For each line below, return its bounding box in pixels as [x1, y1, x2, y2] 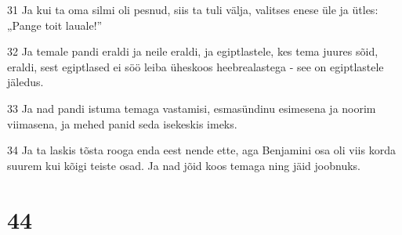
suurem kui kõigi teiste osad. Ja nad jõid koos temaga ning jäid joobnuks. [7, 157, 360, 173]
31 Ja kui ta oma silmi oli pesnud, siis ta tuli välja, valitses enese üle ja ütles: [7, 2, 378, 17]
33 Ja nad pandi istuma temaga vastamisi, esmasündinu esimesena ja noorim [7, 99, 376, 116]
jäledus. [7, 74, 44, 90]
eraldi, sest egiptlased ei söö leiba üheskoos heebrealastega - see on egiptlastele [7, 58, 384, 74]
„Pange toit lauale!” [7, 16, 103, 33]
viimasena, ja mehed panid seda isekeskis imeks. [7, 115, 237, 132]
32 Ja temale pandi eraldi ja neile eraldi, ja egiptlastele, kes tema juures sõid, [7, 43, 378, 60]
